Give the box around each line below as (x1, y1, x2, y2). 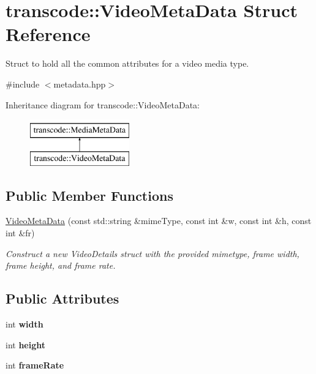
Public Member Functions (6, 185, 173, 204)
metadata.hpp (53, 77, 106, 90)
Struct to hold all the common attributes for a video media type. (6, 57, 249, 70)
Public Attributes (6, 289, 119, 308)
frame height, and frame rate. (6, 259, 116, 272)
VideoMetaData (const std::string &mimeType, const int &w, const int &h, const (6, 214, 312, 227)
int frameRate (6, 359, 64, 372)
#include (6, 77, 40, 90)
